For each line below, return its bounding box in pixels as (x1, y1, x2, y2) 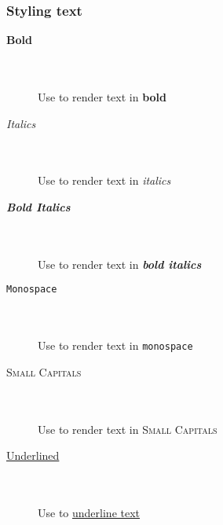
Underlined (6, 447, 60, 464)
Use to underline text (38, 505, 141, 520)
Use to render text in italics (38, 172, 171, 189)
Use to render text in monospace (38, 337, 193, 354)
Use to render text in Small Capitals (38, 420, 218, 437)
